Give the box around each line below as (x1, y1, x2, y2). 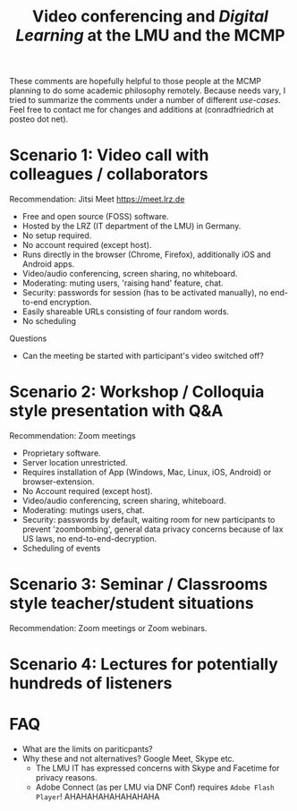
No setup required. (21, 230, 92, 241)
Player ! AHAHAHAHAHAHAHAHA (35, 791, 160, 802)
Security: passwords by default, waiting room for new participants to (21, 515, 276, 525)
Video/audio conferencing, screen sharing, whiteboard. (21, 495, 226, 507)
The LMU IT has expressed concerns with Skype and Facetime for (35, 763, 280, 773)
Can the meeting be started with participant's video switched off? (21, 351, 264, 362)
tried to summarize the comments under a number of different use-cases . (9, 95, 282, 106)
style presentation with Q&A (9, 401, 224, 422)
